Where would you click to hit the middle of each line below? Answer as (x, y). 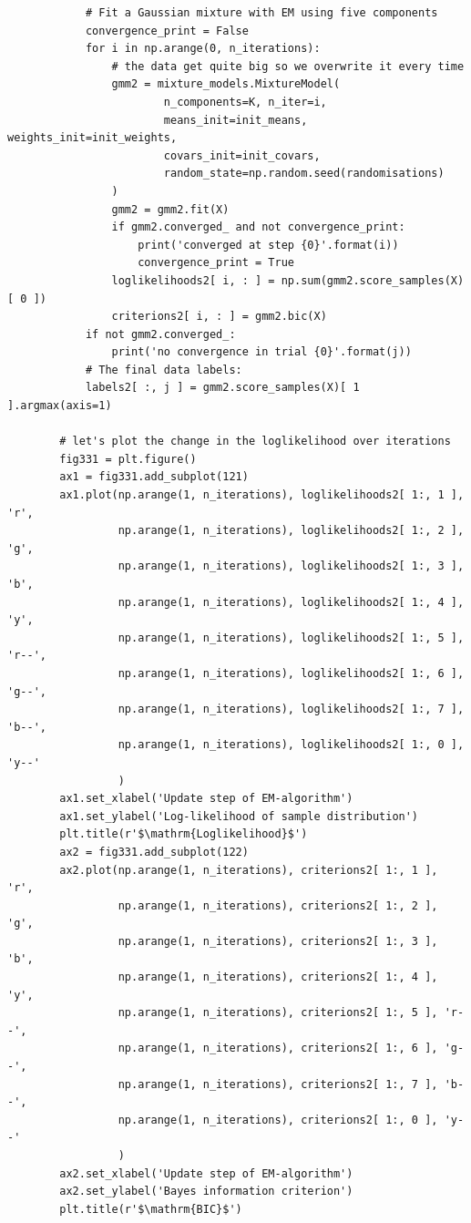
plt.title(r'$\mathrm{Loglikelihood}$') (184, 834)
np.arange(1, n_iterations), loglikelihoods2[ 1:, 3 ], (291, 566)
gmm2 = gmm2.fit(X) (170, 209)
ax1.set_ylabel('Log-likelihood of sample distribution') (239, 816)
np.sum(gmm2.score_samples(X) (373, 280)
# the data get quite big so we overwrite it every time (288, 66)
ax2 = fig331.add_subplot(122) (154, 852)
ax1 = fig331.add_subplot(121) (154, 477)
